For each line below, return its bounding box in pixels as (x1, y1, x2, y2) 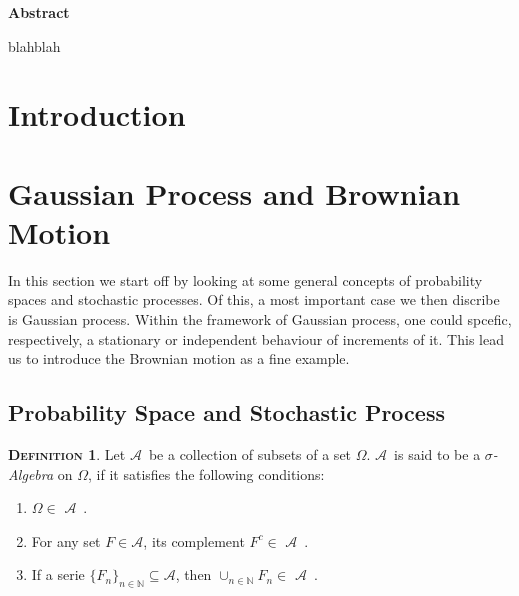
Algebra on (8, 463, 73, 484)
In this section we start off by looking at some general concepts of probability (8, 269, 483, 290)
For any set (31, 530, 101, 551)
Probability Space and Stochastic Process (8, 397, 445, 428)
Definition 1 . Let (8, 444, 126, 465)
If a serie (31, 564, 85, 585)
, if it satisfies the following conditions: (88, 463, 325, 484)
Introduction (8, 94, 186, 135)
